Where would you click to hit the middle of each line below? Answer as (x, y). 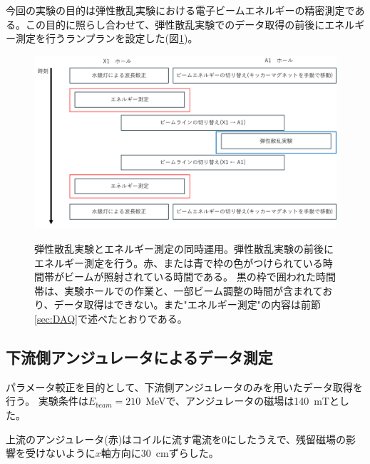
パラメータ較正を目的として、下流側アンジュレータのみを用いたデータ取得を (184, 387)
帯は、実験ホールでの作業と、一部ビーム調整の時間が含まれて (179, 290)
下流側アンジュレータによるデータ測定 (139, 357)
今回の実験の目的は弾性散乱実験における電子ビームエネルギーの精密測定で (180, 10)
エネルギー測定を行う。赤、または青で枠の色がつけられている (179, 262)
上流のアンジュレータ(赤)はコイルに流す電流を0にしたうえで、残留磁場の (176, 439)
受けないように (60, 453)
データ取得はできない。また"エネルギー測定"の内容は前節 (187, 304)
